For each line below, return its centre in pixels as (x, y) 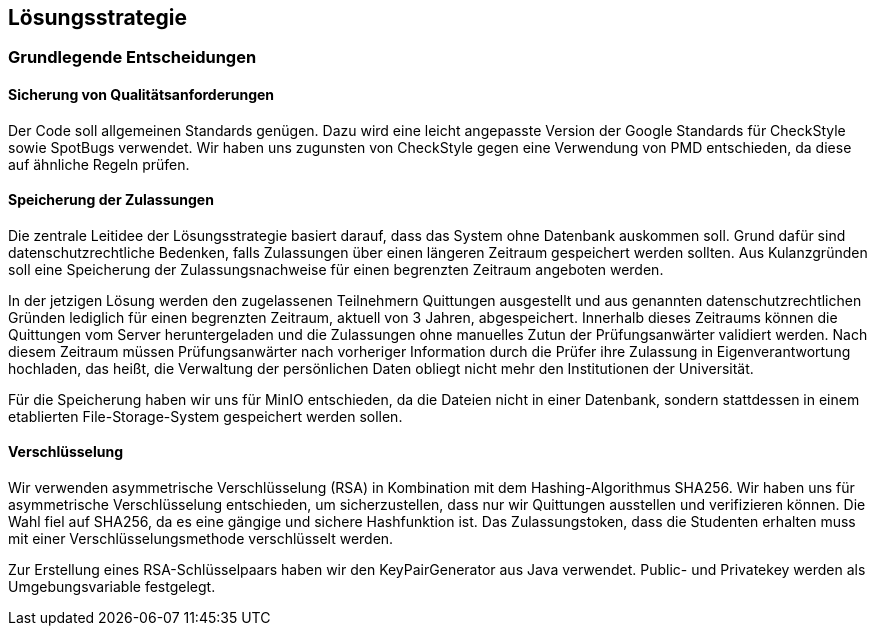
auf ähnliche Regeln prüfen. (99, 164)
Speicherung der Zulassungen (111, 200)
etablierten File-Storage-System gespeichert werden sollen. (205, 416)
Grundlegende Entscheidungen (132, 57)
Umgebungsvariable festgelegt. (112, 587)
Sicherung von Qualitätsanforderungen (141, 95)
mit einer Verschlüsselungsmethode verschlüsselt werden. (201, 539)
